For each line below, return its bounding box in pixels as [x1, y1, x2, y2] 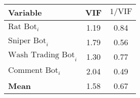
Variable [8, 7, 42, 18]
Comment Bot [8, 66, 59, 75]
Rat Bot [8, 23, 37, 31]
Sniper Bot [8, 36, 46, 45]
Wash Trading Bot [8, 51, 75, 59]
